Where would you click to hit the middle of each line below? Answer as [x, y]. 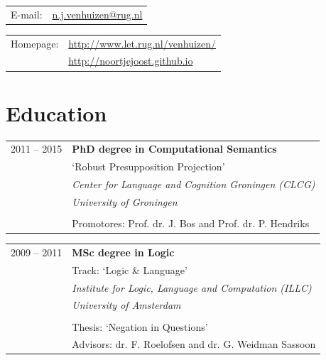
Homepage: [35, 43]
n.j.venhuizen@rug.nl [97, 14]
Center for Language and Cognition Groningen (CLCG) [194, 184]
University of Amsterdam [126, 305]
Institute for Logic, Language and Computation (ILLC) [192, 287]
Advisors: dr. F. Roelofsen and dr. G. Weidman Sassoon [194, 344]
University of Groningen [125, 201]
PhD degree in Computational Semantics [174, 149]
